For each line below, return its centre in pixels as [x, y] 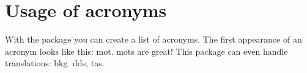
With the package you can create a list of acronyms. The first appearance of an [153, 39]
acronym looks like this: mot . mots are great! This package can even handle [146, 51]
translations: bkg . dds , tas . [55, 63]
